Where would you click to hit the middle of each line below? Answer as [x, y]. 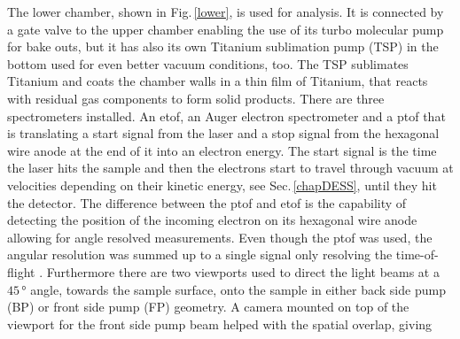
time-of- [417, 254]
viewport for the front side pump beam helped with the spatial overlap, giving [220, 324]
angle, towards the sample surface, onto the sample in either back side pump [238, 289]
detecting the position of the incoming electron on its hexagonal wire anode [212, 220]
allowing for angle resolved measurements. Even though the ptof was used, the [220, 237]
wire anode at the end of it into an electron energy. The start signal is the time [222, 150]
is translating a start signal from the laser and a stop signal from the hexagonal [223, 133]
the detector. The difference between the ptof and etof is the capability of [207, 202]
